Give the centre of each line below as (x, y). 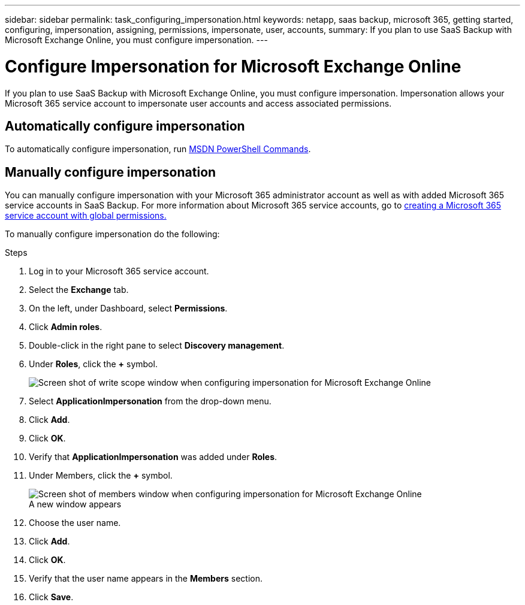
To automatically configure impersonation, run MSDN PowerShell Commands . (158, 149)
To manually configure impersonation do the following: (112, 234)
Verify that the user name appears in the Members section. (146, 579)
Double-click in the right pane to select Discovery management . (157, 346)
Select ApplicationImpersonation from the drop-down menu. (150, 401)
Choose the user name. (75, 523)
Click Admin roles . (66, 327)
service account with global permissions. (86, 216)
